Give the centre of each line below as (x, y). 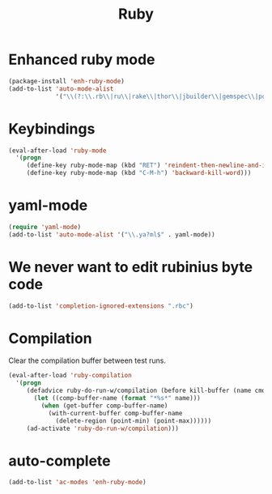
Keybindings (52, 128)
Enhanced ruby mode (82, 60)
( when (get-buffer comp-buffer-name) (104, 406)
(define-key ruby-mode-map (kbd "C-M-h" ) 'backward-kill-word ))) (139, 173)
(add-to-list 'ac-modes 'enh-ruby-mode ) (78, 483)
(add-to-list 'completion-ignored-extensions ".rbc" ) (101, 306)
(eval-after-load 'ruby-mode (57, 151)
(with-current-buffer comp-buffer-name (115, 413)
